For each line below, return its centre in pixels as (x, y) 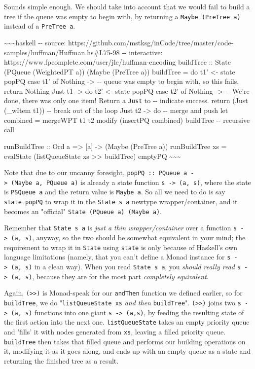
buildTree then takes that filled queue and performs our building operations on (125, 341)
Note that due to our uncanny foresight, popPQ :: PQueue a (96, 172)
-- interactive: (142, 52)
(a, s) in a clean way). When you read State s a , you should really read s (126, 266)
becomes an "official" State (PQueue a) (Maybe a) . (83, 211)
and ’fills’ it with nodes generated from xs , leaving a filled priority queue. (115, 331)
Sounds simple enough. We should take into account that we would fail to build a (127, 6)
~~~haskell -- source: (35, 42)
